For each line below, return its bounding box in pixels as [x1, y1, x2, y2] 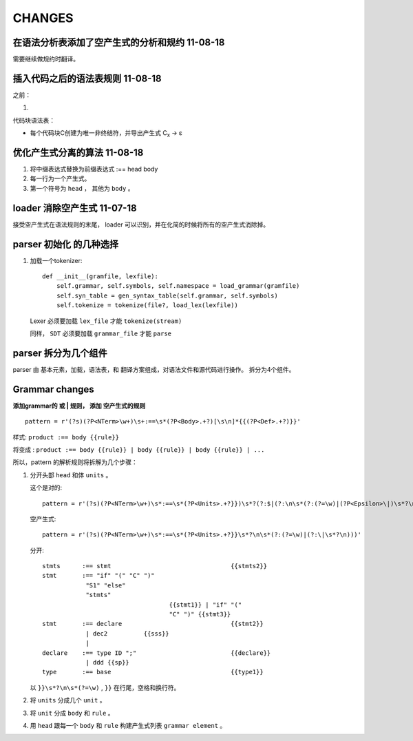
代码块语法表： [12, 116, 55, 124]
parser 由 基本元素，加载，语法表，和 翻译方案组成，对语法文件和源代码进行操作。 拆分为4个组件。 [12, 365, 295, 373]
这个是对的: [30, 483, 63, 492]
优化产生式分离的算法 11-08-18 [12, 147, 144, 158]
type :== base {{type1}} [42, 668, 264, 676]
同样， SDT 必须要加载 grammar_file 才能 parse [30, 329, 172, 337]
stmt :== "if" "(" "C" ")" [42, 572, 155, 580]
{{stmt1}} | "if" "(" [169, 601, 242, 609]
